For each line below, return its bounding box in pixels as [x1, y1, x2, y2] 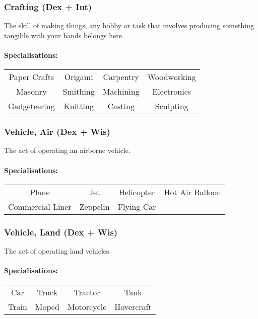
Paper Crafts [9, 71, 54, 83]
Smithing [62, 86, 95, 98]
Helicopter [118, 186, 155, 198]
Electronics [152, 86, 191, 98]
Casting [107, 100, 135, 112]
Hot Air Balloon [164, 186, 221, 198]
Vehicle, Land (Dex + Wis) [4, 225, 118, 238]
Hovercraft [114, 301, 152, 313]
